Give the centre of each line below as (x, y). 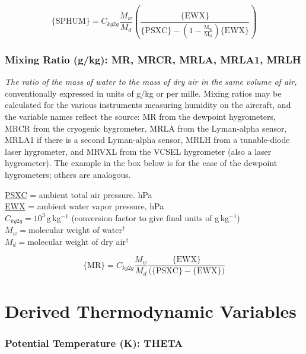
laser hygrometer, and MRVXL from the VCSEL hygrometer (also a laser (138, 151)
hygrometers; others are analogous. (68, 174)
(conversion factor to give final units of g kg (150, 217)
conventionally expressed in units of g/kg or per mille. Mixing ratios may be (143, 93)
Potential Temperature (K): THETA (94, 342)
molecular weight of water (75, 230)
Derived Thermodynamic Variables (151, 310)
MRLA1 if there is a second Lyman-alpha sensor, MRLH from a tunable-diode (147, 140)
